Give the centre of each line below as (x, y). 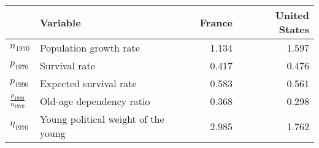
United (292, 15)
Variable (60, 22)
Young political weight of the (102, 119)
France (216, 22)
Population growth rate (90, 48)
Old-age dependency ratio (95, 101)
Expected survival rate (88, 83)
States (294, 29)
